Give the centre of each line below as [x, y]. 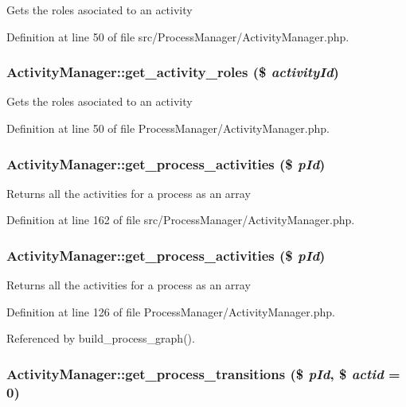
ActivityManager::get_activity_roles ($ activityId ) [173, 72]
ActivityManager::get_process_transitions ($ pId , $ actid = [203, 373]
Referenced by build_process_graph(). [101, 338]
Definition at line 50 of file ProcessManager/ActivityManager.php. [168, 128]
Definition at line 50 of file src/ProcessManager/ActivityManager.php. [178, 36]
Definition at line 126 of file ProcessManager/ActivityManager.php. [171, 311]
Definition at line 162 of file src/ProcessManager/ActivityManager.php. [181, 220]
